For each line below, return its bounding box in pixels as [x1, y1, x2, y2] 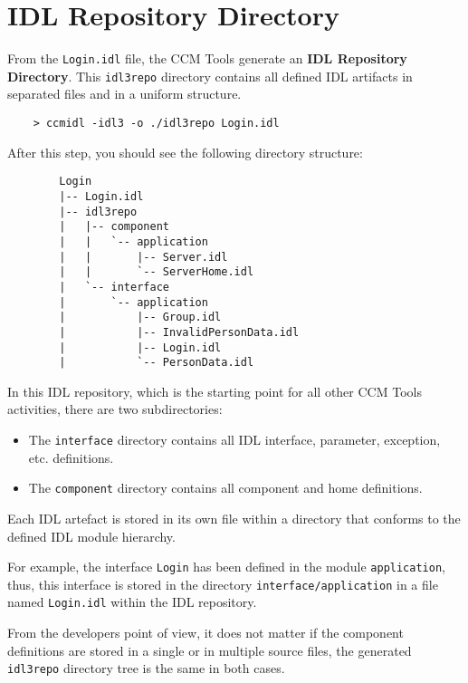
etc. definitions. [28, 447, 114, 467]
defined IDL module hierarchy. [7, 526, 176, 545]
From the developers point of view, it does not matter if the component [7, 623, 404, 642]
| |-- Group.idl [59, 311, 222, 324]
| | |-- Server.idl [59, 250, 228, 264]
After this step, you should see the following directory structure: [7, 142, 363, 161]
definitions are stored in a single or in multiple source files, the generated [7, 640, 412, 659]
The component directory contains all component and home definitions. [28, 478, 423, 497]
